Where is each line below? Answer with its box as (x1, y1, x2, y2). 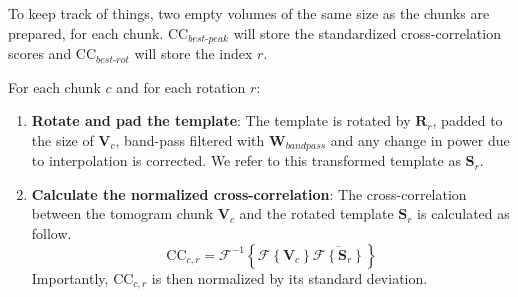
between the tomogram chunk (31, 203, 214, 224)
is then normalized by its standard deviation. (151, 267, 428, 288)
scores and (8, 43, 72, 64)
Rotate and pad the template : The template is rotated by (31, 110, 411, 131)
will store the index (134, 43, 253, 64)
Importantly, (31, 267, 109, 288)
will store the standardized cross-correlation (233, 22, 501, 43)
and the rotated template (239, 203, 394, 224)
